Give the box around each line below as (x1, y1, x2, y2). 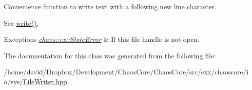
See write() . (4, 18, 39, 28)
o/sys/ (4, 76, 23, 86)
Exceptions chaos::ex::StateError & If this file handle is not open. (4, 34, 199, 44)
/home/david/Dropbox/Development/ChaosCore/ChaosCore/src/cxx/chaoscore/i (4, 67, 249, 77)
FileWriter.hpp (23, 76, 67, 86)
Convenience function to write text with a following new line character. (4, 1, 216, 11)
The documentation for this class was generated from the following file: (4, 50, 216, 60)
